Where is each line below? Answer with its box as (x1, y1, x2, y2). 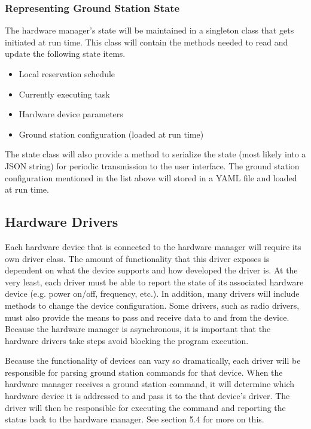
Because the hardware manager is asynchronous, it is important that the (5, 322, 271, 335)
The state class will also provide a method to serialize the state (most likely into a (5, 148, 306, 160)
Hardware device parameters (19, 108, 123, 120)
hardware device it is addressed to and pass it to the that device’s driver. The (5, 390, 290, 402)
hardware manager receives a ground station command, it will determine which (5, 378, 295, 390)
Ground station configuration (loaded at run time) (19, 127, 204, 140)
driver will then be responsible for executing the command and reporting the (5, 401, 286, 413)
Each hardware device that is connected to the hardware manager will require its (5, 240, 301, 252)
